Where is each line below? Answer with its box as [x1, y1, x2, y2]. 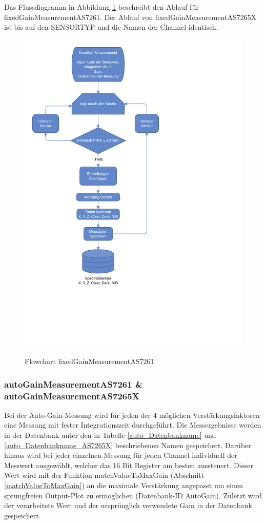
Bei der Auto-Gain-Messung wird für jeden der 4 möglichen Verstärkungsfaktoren [4, 409, 260, 420]
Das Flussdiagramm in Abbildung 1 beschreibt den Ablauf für [4, 2, 199, 12]
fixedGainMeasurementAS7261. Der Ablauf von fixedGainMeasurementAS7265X [4, 11, 257, 22]
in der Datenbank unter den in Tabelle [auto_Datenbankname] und [4, 429, 216, 440]
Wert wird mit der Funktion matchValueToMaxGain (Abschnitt [4, 470, 204, 480]
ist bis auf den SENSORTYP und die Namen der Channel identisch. [4, 22, 218, 32]
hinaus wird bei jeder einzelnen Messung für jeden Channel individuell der [4, 450, 237, 460]
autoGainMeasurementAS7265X [4, 389, 139, 402]
